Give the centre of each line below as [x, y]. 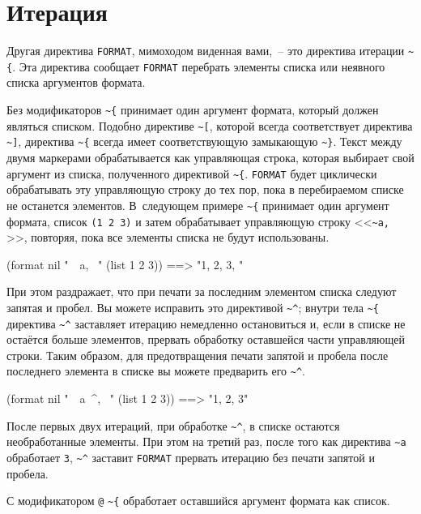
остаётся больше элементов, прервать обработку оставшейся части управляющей [206, 339]
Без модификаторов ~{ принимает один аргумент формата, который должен [193, 110]
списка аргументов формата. [76, 82]
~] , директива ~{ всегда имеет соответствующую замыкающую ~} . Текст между [204, 141]
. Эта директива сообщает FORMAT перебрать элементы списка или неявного [199, 66]
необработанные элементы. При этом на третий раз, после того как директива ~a [206, 441]
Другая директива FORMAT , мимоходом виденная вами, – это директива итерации [206, 51]
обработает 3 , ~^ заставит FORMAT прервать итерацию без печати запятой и [191, 457]
